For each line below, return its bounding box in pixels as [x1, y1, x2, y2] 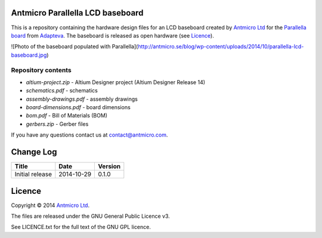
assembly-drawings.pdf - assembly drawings [26, 95, 138, 103]
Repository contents [11, 66, 72, 75]
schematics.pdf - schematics [26, 87, 98, 94]
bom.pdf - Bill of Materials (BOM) [26, 112, 107, 119]
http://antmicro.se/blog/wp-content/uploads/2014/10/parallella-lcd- [138, 43, 304, 50]
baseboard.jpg [11, 51, 47, 58]
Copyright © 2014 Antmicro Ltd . [11, 202, 89, 209]
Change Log [11, 147, 57, 157]
